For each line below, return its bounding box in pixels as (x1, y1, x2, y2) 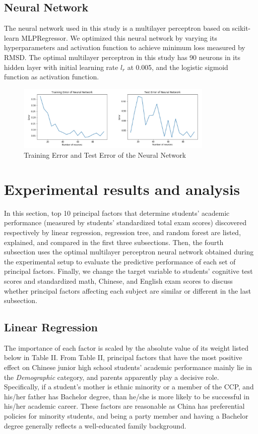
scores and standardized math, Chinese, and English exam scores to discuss (4, 275, 233, 286)
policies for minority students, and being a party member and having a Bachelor (4, 411, 249, 421)
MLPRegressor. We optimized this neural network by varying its (21, 32, 217, 43)
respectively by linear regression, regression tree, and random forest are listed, (4, 227, 241, 237)
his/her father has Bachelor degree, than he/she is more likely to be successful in (4, 391, 250, 401)
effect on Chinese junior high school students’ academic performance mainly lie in (4, 362, 252, 372)
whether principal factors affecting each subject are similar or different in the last (4, 285, 251, 296)
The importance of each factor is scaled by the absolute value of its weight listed (4, 342, 249, 353)
